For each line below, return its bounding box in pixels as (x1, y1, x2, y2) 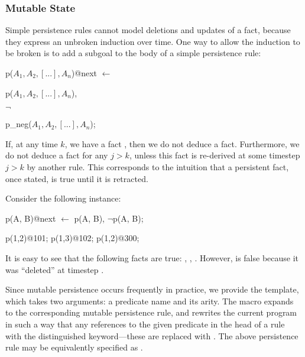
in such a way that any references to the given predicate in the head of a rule (5, 317, 285, 330)
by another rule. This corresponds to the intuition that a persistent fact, (27, 160, 289, 173)
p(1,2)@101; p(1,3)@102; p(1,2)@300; (5, 232, 139, 244)
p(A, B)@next (5, 212, 56, 224)
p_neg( (5, 118, 32, 130)
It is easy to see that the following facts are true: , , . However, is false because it (5, 251, 299, 264)
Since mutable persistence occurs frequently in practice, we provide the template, (5, 283, 299, 296)
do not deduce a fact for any (5, 149, 108, 161)
